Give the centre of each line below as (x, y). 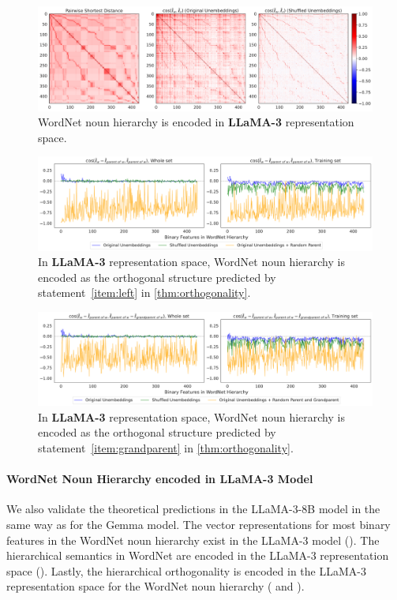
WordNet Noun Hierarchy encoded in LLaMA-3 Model (160, 479)
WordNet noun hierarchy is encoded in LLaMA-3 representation (196, 122)
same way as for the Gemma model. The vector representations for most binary (198, 524)
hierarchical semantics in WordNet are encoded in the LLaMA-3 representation (198, 555)
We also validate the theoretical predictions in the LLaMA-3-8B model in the (193, 509)
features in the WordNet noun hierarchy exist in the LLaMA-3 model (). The (193, 540)
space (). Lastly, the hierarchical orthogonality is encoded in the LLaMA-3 (186, 570)
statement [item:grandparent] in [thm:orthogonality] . (166, 447)
